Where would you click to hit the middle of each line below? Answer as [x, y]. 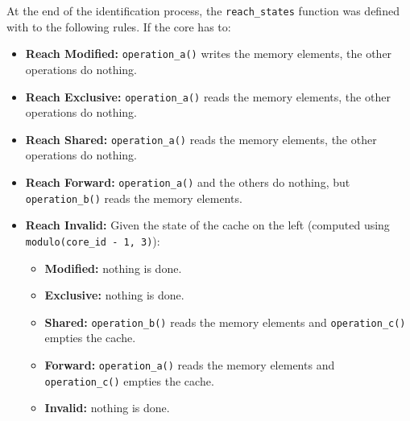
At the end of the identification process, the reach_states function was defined [203, 10]
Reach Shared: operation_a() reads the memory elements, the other [201, 139]
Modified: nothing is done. [113, 268]
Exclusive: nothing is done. [114, 295]
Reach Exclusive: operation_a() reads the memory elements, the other [208, 96]
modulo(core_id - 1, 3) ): [93, 240]
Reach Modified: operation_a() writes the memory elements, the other [209, 54]
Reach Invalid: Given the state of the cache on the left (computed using [207, 225]
